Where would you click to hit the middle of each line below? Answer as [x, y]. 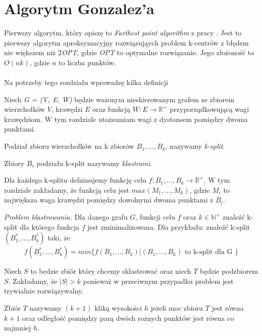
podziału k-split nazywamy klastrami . [94, 163]
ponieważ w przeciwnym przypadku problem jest [158, 281]
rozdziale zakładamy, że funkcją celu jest [67, 190]
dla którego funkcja [50, 226]
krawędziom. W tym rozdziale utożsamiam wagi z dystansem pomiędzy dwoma [126, 119]
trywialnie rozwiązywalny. [44, 291]
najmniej [18, 328]
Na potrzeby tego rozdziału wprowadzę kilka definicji [86, 82]
